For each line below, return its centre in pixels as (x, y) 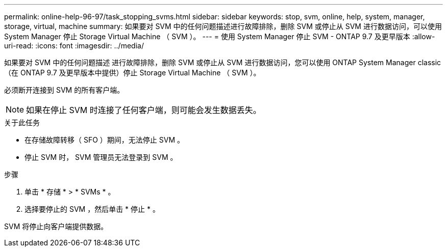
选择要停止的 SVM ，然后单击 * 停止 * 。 (92, 209)
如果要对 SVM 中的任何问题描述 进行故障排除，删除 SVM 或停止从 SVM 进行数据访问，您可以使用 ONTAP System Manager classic (223, 62)
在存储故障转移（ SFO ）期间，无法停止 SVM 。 (104, 140)
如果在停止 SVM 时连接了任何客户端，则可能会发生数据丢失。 (144, 110)
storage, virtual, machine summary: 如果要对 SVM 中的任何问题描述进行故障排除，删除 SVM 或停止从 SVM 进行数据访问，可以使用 (223, 26)
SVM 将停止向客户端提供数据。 (56, 226)
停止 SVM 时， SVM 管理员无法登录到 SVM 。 (101, 157)
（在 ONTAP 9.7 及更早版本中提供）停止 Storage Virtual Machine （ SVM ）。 (132, 73)
